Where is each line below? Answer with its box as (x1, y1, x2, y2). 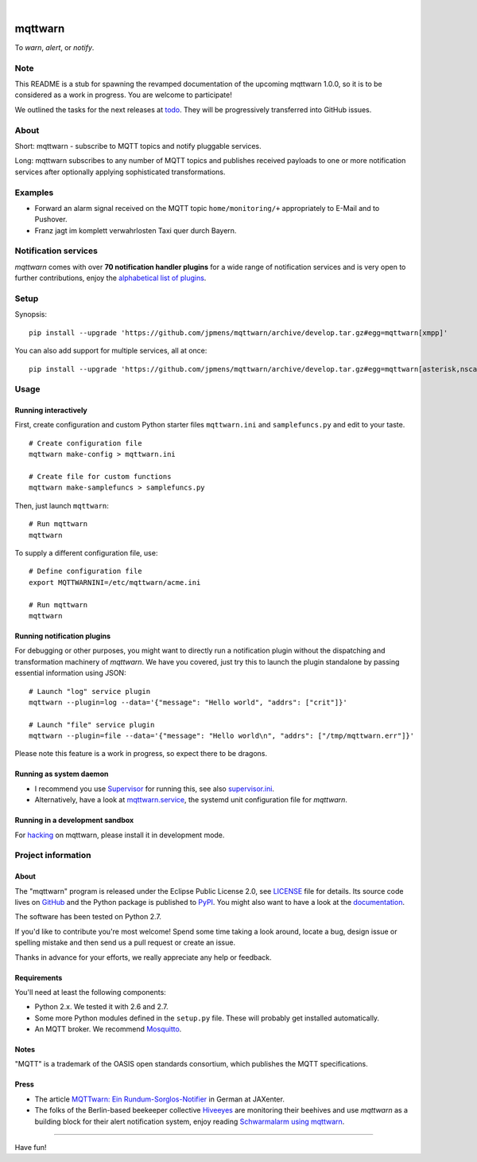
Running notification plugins (14, 631, 111, 641)
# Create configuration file (29, 439, 142, 447)
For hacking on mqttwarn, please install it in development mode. (14, 830, 225, 840)
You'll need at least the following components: (14, 987, 166, 996)
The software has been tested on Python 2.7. (14, 912, 162, 922)
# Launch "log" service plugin (29, 687, 151, 696)
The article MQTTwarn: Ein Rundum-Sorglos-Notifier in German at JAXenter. (34, 1094, 285, 1104)
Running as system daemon (14, 769, 109, 779)
